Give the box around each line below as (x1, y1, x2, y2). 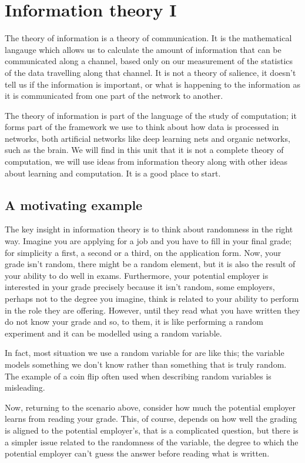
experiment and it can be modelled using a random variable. (5, 327, 222, 339)
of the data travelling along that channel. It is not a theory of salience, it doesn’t (5, 66, 296, 78)
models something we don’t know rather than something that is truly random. (5, 358, 287, 370)
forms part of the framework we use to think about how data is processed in (5, 121, 279, 133)
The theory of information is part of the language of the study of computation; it (5, 109, 297, 121)
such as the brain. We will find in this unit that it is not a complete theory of (5, 144, 284, 156)
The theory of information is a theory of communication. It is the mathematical (5, 32, 292, 44)
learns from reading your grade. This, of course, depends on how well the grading (5, 412, 297, 425)
